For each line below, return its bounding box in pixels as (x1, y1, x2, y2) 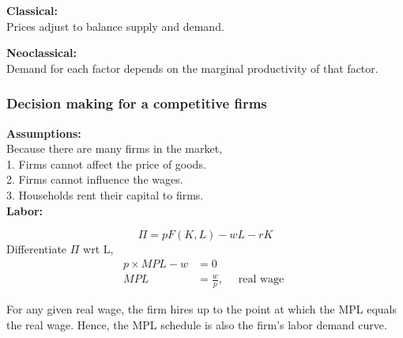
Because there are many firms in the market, (6, 140, 223, 157)
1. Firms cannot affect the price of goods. (6, 155, 206, 172)
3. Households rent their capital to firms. (6, 186, 204, 203)
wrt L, (83, 241, 114, 257)
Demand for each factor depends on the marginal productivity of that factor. (6, 59, 379, 76)
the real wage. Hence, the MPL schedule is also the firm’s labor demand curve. (6, 316, 387, 332)
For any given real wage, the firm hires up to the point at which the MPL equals (6, 301, 397, 317)
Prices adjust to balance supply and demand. (6, 17, 224, 34)
